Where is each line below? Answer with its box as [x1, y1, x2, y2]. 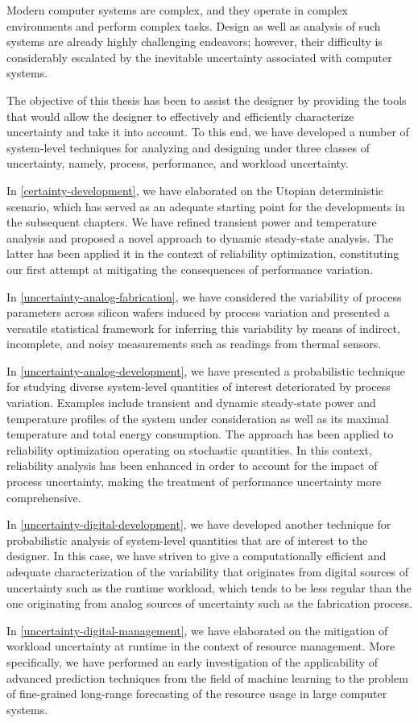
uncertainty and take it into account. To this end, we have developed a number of [6, 123, 409, 140]
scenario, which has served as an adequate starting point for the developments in [6, 197, 405, 214]
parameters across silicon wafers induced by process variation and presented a [6, 304, 390, 321]
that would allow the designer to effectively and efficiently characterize [6, 107, 354, 124]
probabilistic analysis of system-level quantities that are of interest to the [6, 531, 368, 548]
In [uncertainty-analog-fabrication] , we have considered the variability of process [6, 288, 402, 305]
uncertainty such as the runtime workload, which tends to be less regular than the [6, 579, 412, 596]
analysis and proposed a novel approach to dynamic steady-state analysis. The [6, 229, 394, 246]
